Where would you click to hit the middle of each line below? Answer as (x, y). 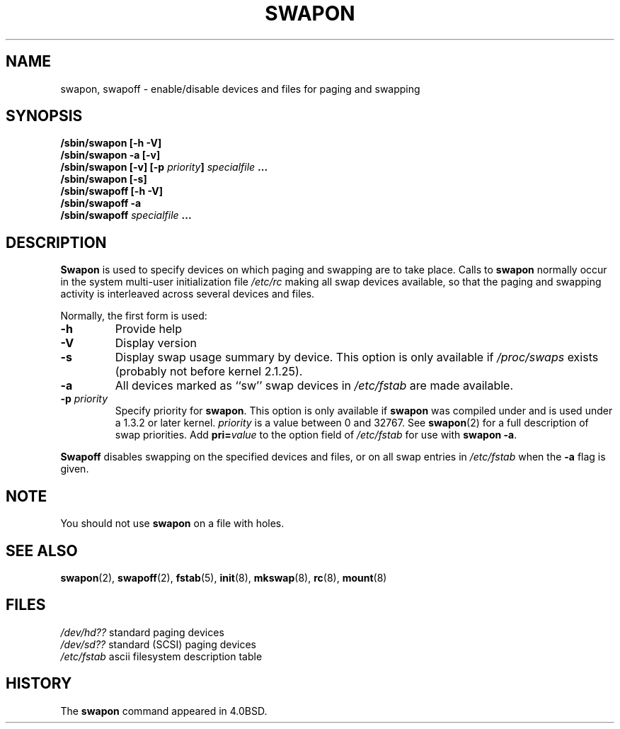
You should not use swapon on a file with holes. (172, 524)
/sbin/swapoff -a (101, 203)
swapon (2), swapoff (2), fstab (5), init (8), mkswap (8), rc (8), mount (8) (224, 577)
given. (75, 469)
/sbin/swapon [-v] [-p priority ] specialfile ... (164, 167)
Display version (156, 343)
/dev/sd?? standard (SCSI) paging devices (159, 644)
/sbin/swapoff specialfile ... (126, 215)
